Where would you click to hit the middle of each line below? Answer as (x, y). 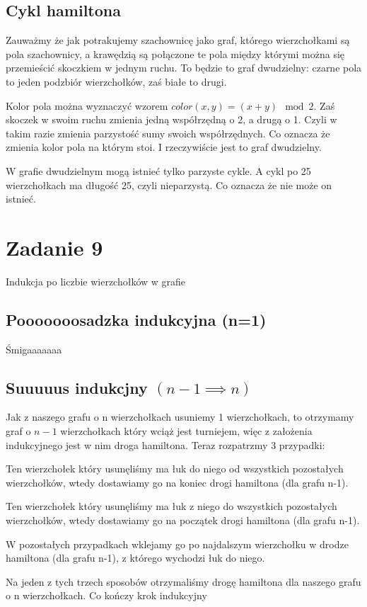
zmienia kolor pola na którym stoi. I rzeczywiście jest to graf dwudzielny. (164, 147)
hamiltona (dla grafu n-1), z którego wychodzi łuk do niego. (135, 558)
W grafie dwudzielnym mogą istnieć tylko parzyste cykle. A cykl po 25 (158, 170)
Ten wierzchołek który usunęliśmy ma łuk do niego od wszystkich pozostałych (175, 469)
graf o (18, 431)
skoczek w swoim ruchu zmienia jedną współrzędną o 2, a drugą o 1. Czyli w (171, 119)
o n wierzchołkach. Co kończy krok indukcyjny (106, 595)
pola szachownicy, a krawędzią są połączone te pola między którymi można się (175, 53)
